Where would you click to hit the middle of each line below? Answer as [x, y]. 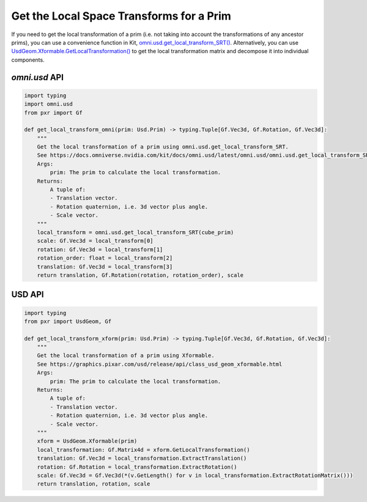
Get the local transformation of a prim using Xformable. [126, 356]
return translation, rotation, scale [94, 484]
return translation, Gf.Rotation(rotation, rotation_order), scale [140, 275]
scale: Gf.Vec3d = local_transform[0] [95, 241]
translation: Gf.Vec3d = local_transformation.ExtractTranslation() [142, 458]
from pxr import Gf [53, 113]
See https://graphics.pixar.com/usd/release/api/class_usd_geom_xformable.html [160, 364]
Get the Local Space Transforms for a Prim [121, 16]
